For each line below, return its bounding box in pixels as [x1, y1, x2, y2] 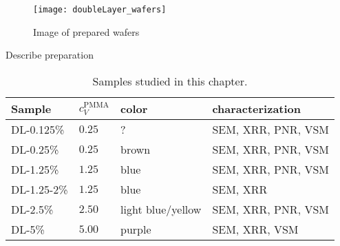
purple [120, 221, 151, 237]
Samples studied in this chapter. [92, 72, 248, 89]
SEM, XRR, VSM [212, 221, 299, 237]
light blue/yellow [120, 201, 202, 217]
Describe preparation [6, 48, 94, 62]
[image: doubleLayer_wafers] [33, 5, 167, 14]
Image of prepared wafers [33, 24, 140, 39]
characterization [212, 100, 301, 116]
